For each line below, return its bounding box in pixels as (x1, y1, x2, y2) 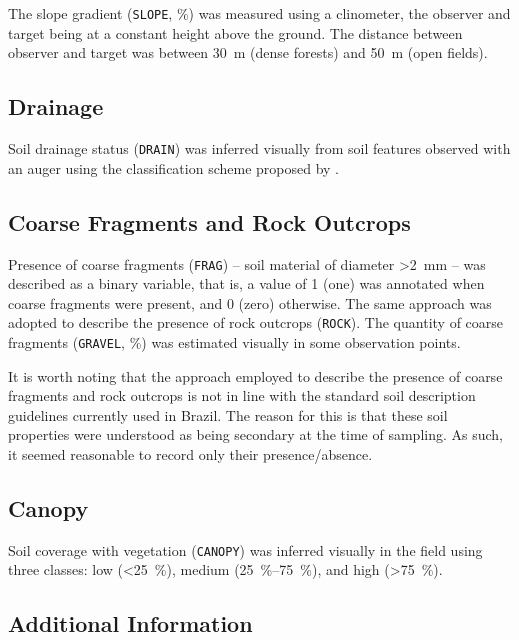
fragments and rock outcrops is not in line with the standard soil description (8, 385, 476, 406)
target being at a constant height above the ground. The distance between (8, 22, 463, 43)
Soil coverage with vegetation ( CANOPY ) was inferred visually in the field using (8, 539, 483, 560)
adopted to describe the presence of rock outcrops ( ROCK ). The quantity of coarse (8, 312, 504, 333)
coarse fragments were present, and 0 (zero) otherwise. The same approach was (8, 292, 492, 313)
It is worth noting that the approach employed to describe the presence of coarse (8, 365, 503, 386)
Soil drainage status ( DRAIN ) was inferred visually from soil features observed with (8, 138, 511, 159)
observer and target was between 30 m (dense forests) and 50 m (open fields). (8, 42, 488, 63)
